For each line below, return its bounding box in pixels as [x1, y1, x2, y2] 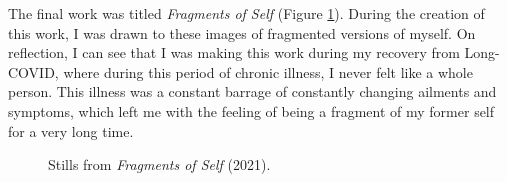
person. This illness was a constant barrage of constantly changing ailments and [8, 81, 497, 102]
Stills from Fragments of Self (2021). [48, 154, 271, 175]
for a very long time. [8, 120, 134, 141]
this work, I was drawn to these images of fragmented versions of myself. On [8, 22, 476, 43]
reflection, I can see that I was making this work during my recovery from [8, 42, 460, 63]
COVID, [8, 61, 59, 82]
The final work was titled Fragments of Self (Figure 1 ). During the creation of [8, 3, 485, 23]
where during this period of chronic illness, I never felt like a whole [63, 61, 473, 82]
